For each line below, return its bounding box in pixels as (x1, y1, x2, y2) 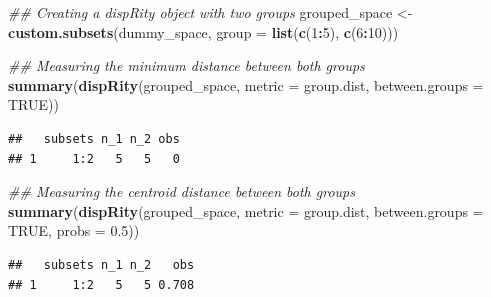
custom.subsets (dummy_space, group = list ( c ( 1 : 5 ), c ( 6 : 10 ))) (8, 21, 399, 42)
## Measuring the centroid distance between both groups (8, 181, 355, 202)
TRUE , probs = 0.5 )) (8, 220, 140, 241)
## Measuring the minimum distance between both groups (8, 55, 365, 76)
